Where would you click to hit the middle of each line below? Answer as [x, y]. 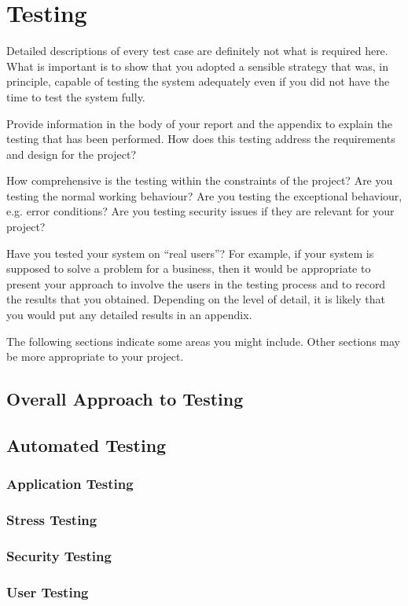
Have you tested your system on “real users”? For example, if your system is [190, 253]
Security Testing [59, 555]
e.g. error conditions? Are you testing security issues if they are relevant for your [200, 211]
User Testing [48, 591]
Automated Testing [86, 444]
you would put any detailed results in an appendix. [129, 315]
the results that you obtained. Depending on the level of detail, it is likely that [196, 299]
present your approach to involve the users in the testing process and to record [196, 283]
